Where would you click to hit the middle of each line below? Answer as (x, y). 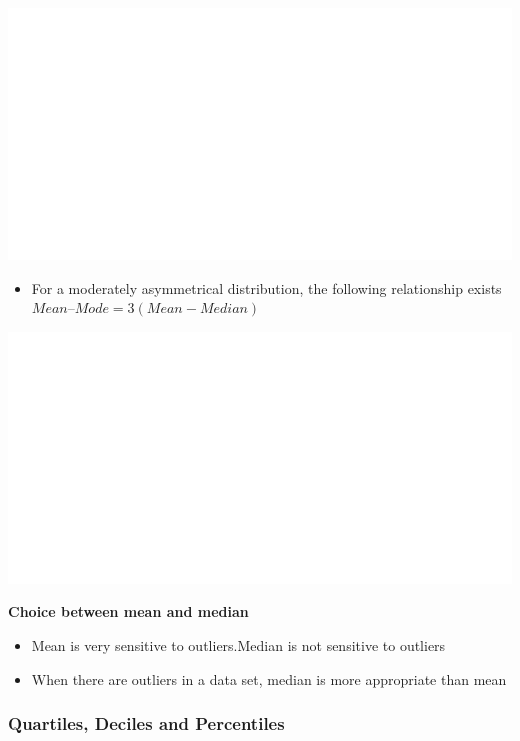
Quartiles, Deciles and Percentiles (146, 723)
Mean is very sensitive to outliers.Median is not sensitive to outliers (238, 644)
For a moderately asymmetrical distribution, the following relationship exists (266, 287)
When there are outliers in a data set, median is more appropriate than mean (269, 678)
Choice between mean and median (128, 611)
